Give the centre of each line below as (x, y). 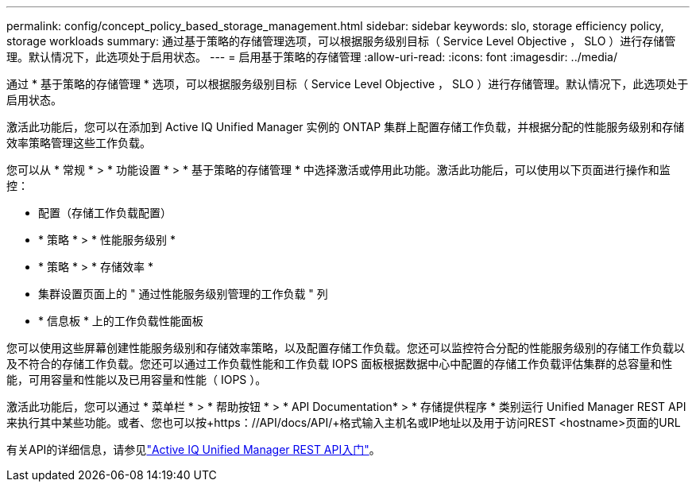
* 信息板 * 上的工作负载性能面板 (121, 321)
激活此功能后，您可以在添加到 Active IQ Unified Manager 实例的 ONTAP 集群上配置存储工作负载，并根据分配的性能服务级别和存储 (346, 127)
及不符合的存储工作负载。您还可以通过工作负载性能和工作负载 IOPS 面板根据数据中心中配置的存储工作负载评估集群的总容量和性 (340, 364)
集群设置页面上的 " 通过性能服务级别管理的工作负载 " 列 (183, 294)
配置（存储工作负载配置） (105, 213)
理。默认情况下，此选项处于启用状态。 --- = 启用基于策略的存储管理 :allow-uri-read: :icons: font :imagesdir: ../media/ (312, 57)
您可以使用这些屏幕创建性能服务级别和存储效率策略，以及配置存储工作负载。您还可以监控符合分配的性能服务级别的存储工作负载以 (346, 348)
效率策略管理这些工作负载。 (79, 143)
